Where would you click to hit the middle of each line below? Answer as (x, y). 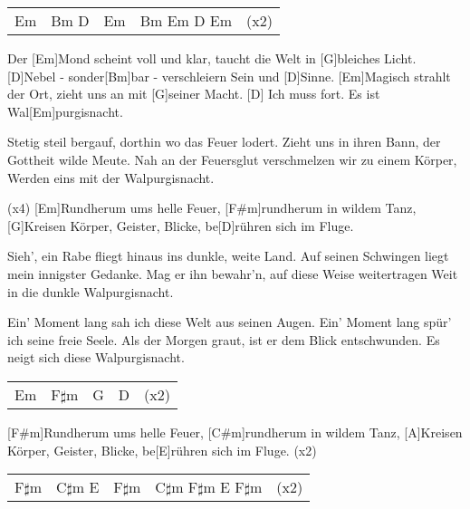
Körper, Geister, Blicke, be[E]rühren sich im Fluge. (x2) (162, 450)
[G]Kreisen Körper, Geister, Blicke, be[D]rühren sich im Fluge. (181, 225)
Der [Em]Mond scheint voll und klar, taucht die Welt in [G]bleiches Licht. (212, 58)
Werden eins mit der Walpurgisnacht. (111, 177)
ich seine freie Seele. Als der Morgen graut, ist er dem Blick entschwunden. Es (224, 339)
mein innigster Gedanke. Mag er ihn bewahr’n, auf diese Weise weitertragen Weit (233, 273)
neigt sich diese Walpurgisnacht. (96, 357)
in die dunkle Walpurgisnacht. (91, 291)
